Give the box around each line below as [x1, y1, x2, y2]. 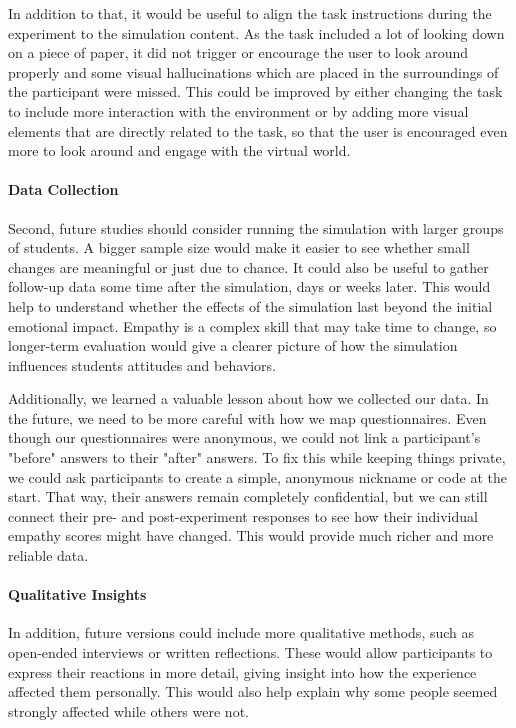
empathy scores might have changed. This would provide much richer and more [8, 525, 494, 546]
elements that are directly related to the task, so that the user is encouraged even [8, 120, 508, 141]
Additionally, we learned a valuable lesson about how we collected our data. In [8, 388, 489, 409]
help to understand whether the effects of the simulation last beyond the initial [8, 295, 493, 316]
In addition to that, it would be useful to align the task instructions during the [8, 3, 492, 23]
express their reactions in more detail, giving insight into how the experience [8, 661, 477, 682]
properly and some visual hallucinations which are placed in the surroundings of [8, 61, 499, 82]
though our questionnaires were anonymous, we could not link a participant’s [8, 427, 481, 448]
